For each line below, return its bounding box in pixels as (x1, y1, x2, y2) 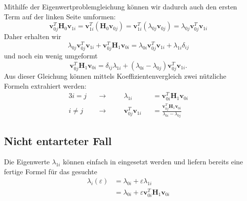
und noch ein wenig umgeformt (4, 50, 98, 61)
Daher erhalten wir (4, 31, 61, 42)
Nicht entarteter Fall (4, 133, 112, 149)
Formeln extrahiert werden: (4, 80, 86, 91)
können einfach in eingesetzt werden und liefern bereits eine (63, 156, 243, 167)
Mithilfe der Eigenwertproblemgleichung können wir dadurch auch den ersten (4, 1, 237, 11)
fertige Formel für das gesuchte (4, 166, 97, 176)
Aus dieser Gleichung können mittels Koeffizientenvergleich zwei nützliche (4, 70, 226, 81)
